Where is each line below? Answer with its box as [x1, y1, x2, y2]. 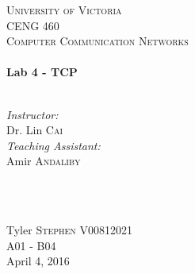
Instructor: [6, 106, 59, 122]
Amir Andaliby [6, 152, 81, 169]
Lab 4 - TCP [6, 64, 78, 80]
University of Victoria [6, 2, 122, 17]
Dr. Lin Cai [6, 122, 63, 138]
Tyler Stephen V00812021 [6, 222, 132, 238]
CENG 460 [6, 17, 59, 33]
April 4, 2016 [6, 253, 70, 269]
